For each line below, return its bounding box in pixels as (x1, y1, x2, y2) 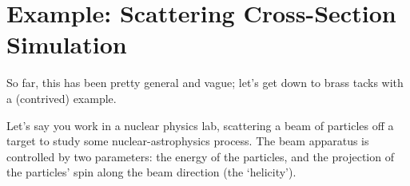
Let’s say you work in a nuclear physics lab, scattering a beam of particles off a (6, 117, 394, 133)
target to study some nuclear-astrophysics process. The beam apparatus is (6, 133, 369, 149)
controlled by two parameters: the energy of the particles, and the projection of (6, 148, 394, 164)
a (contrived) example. (6, 89, 117, 106)
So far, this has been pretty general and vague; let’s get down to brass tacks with (6, 74, 404, 91)
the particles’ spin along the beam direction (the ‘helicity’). (6, 164, 297, 180)
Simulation (6, 28, 127, 61)
